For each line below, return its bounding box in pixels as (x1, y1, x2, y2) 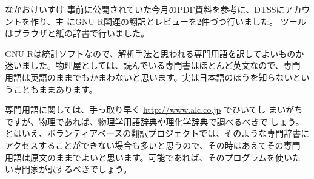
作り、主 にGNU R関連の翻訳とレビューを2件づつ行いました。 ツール (30, 15, 306, 27)
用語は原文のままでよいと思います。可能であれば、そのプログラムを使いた (5, 150, 301, 163)
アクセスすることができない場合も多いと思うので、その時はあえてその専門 (5, 138, 301, 151)
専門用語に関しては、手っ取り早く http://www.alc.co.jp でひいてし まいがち (5, 103, 303, 116)
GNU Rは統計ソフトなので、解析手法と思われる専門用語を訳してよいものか (5, 47, 304, 59)
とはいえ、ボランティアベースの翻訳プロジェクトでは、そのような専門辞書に (5, 127, 310, 140)
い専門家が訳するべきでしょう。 (5, 163, 132, 175)
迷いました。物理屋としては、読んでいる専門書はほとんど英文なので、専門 (5, 59, 301, 72)
